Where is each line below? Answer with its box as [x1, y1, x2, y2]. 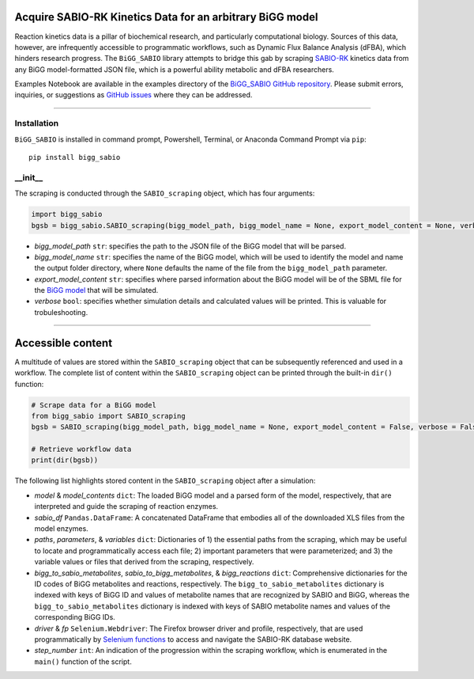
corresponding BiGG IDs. [34, 613, 116, 622]
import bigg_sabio [31, 210, 103, 219]
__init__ [14, 172, 43, 183]
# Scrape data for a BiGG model [31, 400, 157, 409]
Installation [14, 118, 59, 129]
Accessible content [14, 336, 113, 350]
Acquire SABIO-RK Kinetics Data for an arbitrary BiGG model [14, 10, 318, 24]
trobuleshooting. [34, 307, 88, 317]
